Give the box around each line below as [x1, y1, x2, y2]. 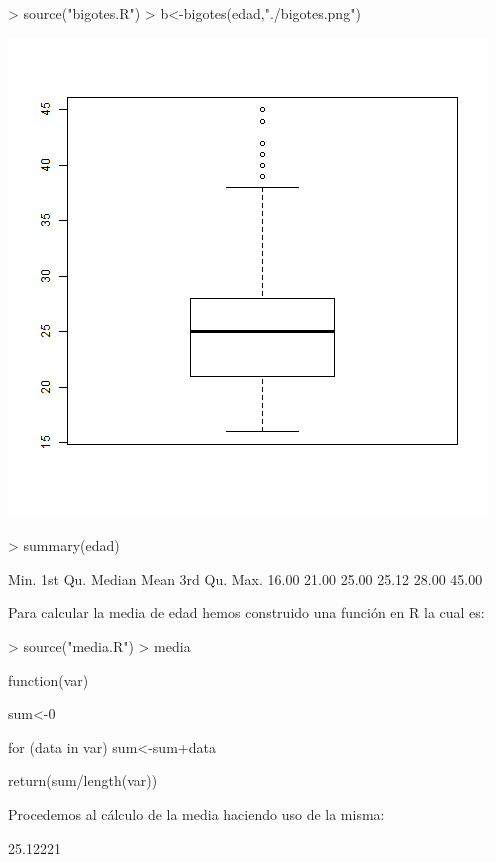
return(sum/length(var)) [8, 770, 158, 791]
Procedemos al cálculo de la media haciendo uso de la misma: [8, 803, 385, 824]
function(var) [8, 669, 89, 690]
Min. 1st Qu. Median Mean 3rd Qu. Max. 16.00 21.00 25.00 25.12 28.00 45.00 [8, 568, 483, 589]
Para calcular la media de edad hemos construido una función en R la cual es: [8, 602, 485, 623]
